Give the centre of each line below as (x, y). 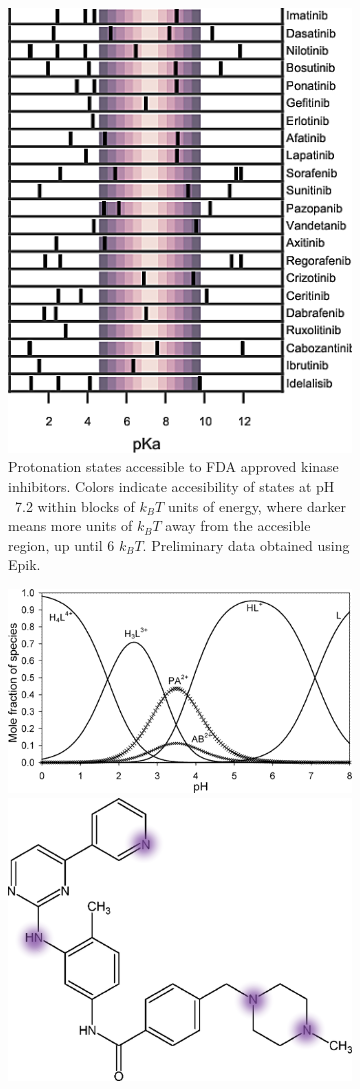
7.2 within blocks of (74, 505)
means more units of (70, 525)
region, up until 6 (61, 544)
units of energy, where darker (256, 505)
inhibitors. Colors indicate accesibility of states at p (166, 485)
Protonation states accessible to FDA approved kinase (173, 466)
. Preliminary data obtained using (246, 544)
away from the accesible (238, 525)
